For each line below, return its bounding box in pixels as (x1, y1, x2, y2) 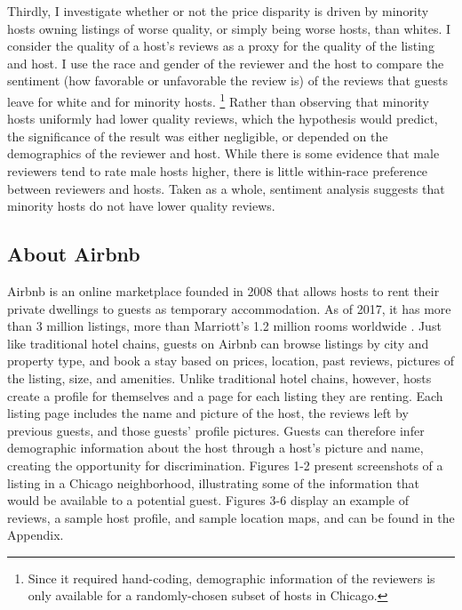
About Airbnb (7, 240, 140, 268)
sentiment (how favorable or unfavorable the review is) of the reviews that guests (7, 71, 448, 90)
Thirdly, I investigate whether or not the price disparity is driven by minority (7, 2, 429, 20)
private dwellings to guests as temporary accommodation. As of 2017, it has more (7, 299, 451, 317)
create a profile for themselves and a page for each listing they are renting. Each (7, 386, 443, 405)
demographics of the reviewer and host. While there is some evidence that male (7, 144, 440, 163)
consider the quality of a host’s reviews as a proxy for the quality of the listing (7, 36, 434, 55)
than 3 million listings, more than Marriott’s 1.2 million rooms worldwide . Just (7, 317, 442, 335)
